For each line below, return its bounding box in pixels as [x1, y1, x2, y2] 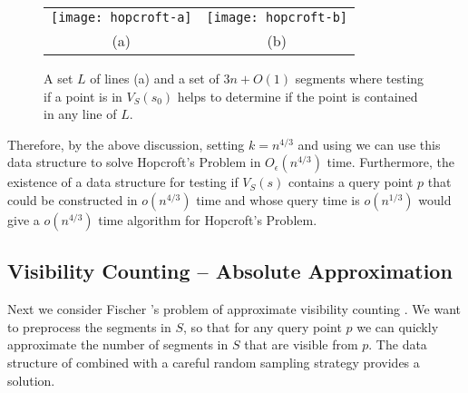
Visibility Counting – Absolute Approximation [7, 257, 453, 285]
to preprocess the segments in [7, 317, 171, 336]
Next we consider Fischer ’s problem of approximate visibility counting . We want [7, 300, 461, 319]
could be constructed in [7, 190, 138, 209]
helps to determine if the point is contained [177, 86, 418, 105]
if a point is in [44, 86, 122, 105]
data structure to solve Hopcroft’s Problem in [7, 152, 261, 172]
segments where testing [295, 69, 424, 87]
